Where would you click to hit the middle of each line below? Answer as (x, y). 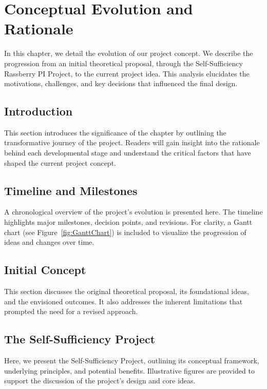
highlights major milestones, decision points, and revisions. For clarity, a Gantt (128, 222)
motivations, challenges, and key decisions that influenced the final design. (121, 83)
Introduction (39, 111)
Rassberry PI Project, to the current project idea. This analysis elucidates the (127, 73)
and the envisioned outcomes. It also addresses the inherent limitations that (123, 301)
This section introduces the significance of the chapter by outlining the (115, 132)
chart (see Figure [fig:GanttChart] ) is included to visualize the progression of (125, 232)
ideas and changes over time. (49, 242)
